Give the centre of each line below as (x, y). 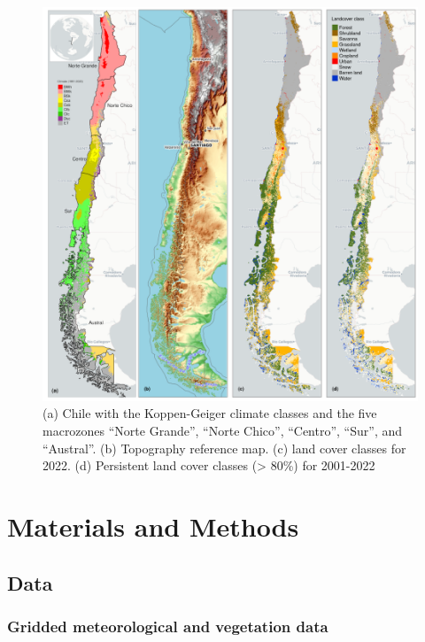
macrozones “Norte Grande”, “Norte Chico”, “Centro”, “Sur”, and (222, 431)
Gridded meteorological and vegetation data (168, 626)
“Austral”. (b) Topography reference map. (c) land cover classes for (224, 448)
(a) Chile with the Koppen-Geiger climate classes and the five (210, 413)
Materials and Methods (153, 526)
